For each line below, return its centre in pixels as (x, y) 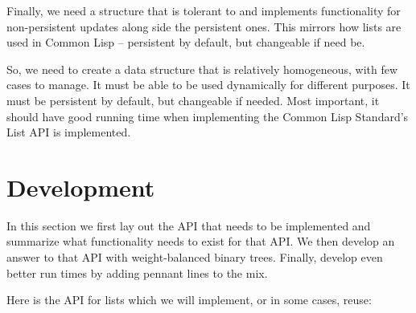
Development (81, 187)
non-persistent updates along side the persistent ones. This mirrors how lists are (204, 26)
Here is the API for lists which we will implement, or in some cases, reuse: (189, 300)
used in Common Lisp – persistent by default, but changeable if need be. (186, 42)
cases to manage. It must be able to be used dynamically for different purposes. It (208, 85)
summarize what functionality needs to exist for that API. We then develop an (201, 241)
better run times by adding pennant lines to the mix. (137, 272)
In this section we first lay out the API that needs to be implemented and (189, 225)
